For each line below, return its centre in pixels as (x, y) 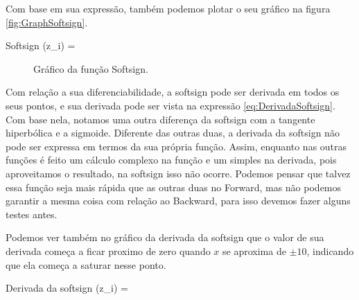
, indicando (330, 250)
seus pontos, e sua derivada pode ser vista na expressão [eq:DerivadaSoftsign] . (170, 105)
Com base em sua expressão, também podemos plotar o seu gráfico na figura (168, 8)
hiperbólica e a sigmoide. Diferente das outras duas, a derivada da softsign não (173, 133)
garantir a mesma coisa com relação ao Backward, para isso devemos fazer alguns (178, 201)
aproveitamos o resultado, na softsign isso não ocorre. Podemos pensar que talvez (178, 173)
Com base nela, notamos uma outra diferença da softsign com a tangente (160, 119)
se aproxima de (254, 250)
